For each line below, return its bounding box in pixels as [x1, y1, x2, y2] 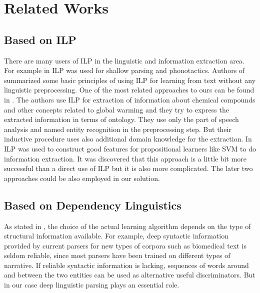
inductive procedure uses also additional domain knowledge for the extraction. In [4, 133, 252, 144]
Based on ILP [4, 31, 76, 47]
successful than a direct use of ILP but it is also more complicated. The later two [4, 163, 253, 173]
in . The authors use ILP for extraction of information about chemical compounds [4, 94, 255, 104]
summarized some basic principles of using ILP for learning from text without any [4, 74, 256, 85]
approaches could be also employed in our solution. [4, 172, 160, 183]
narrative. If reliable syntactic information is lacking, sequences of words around [4, 259, 249, 270]
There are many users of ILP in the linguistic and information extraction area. [4, 55, 244, 65]
